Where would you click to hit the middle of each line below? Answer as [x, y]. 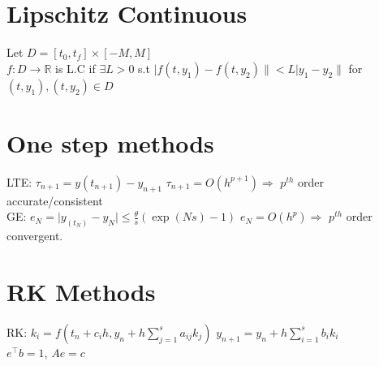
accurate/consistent [55, 200]
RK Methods [81, 291]
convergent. [35, 236]
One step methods [110, 142]
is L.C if [75, 68]
